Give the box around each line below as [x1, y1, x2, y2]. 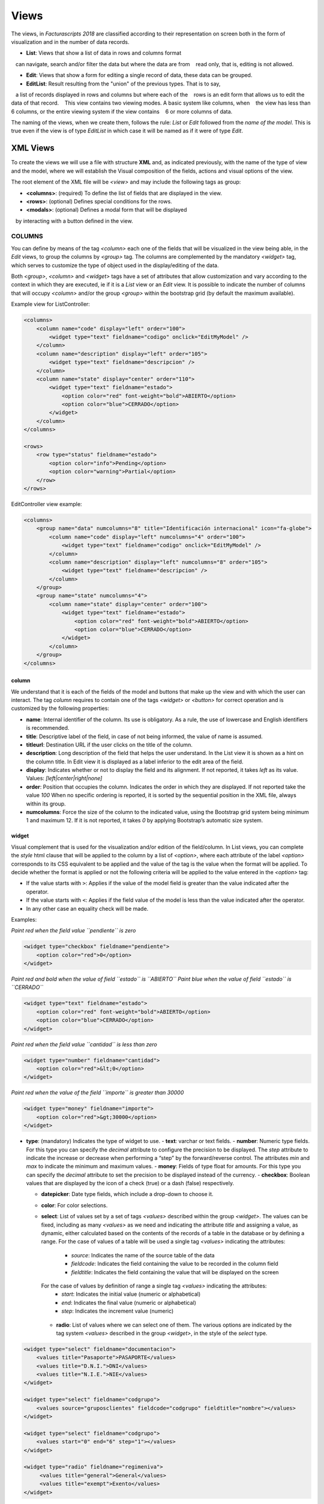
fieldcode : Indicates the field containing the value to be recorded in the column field [71, 1260, 278, 1268]
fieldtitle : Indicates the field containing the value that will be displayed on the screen [71, 1268, 279, 1275]
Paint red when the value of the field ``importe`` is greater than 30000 [11, 1089, 184, 1096]
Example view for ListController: [11, 301, 90, 308]
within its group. [26, 800, 66, 807]
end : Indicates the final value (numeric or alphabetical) [61, 1299, 196, 1306]
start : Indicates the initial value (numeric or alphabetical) [61, 1290, 201, 1298]
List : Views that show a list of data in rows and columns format [26, 49, 182, 57]
